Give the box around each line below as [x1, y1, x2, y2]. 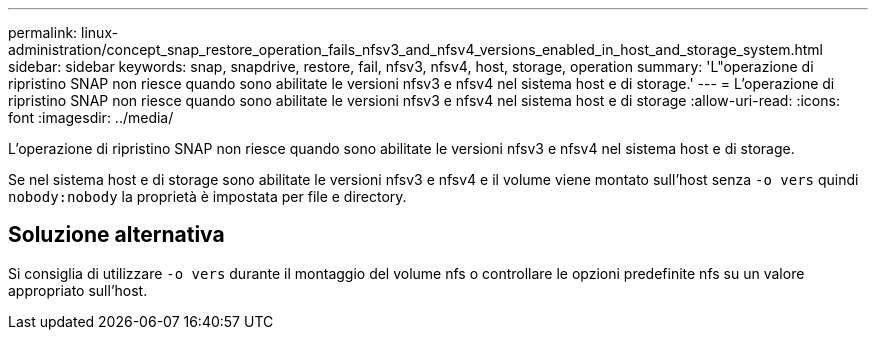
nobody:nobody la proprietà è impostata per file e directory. [8, 188, 407, 205]
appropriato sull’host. [8, 281, 148, 299]
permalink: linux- [8, 24, 119, 41]
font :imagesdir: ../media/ [8, 109, 174, 126]
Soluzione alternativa [8, 222, 225, 248]
